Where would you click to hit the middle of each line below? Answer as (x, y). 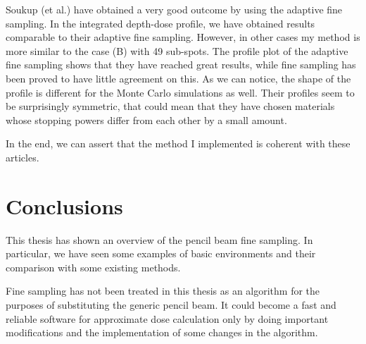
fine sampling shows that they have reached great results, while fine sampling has (181, 64)
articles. (23, 157)
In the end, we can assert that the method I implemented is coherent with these (178, 143)
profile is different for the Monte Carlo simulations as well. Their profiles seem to (180, 92)
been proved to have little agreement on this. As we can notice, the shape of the (178, 78)
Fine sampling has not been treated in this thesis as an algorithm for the (163, 291)
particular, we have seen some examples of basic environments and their (161, 253)
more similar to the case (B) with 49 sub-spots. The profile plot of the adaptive (177, 50)
